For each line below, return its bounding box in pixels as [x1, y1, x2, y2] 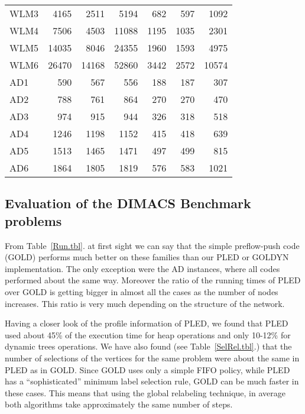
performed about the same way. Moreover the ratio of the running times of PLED [5, 274, 301, 286]
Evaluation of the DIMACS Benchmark [5, 194, 251, 212]
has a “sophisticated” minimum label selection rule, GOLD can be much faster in [5, 375, 299, 387]
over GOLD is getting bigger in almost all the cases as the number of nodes [5, 285, 278, 297]
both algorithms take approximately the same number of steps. [5, 398, 233, 410]
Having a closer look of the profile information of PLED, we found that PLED [5, 317, 288, 329]
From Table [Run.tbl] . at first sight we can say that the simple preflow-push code [5, 239, 300, 251]
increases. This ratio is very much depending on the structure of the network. [5, 297, 285, 309]
